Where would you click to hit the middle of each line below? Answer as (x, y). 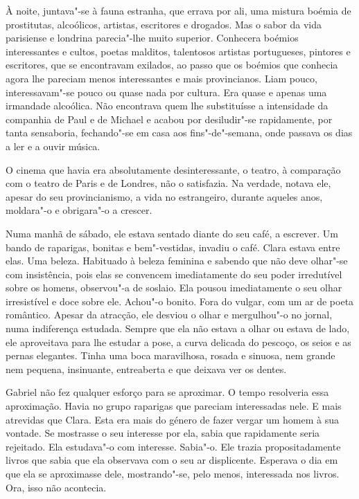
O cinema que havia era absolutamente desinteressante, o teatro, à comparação (173, 169)
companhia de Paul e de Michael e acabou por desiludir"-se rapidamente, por (169, 119)
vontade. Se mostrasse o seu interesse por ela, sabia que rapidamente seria (163, 433)
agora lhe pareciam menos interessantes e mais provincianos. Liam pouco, (161, 78)
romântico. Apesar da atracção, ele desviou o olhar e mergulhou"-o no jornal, (169, 315)
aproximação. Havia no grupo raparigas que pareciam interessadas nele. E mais (174, 406)
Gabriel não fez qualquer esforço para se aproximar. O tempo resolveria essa (167, 392)
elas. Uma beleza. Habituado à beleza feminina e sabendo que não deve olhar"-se (177, 261)
